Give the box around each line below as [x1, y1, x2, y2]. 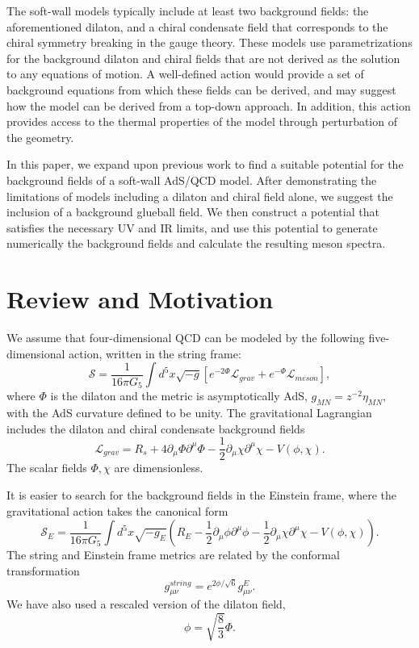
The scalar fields [6, 459, 87, 476]
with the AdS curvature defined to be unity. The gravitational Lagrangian [6, 404, 372, 421]
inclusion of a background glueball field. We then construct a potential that [6, 203, 379, 220]
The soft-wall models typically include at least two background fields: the [6, 2, 369, 19]
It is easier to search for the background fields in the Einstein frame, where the [6, 486, 397, 503]
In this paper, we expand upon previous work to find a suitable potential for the [6, 156, 404, 173]
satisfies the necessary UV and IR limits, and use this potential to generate [6, 219, 378, 236]
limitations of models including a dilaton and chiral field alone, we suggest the [6, 187, 393, 204]
